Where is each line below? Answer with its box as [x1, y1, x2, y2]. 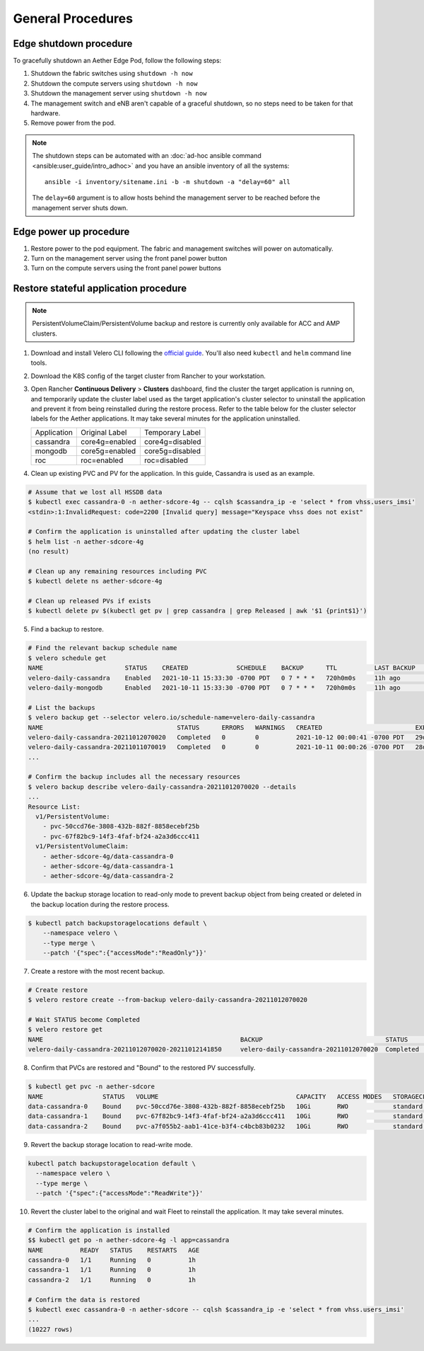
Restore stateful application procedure [13, 283, 187, 295]
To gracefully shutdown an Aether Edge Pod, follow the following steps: [13, 57, 222, 65]
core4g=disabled [143, 436, 201, 446]
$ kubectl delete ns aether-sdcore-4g [28, 577, 163, 586]
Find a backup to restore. [30, 625, 104, 634]
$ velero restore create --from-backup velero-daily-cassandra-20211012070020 [28, 996, 307, 1004]
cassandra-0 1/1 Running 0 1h [28, 1256, 196, 1264]
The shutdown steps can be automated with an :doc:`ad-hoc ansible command [32, 152, 261, 160]
